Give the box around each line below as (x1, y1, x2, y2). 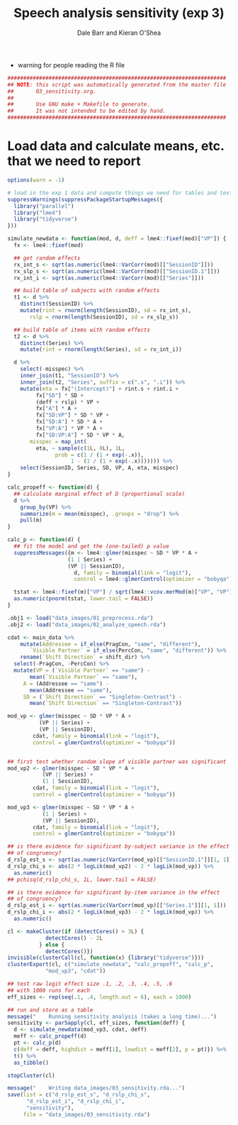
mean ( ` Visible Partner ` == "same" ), (29, 673, 138, 680)
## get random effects (13, 254, 81, 262)
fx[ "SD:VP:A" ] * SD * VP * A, (35, 431, 125, 438)
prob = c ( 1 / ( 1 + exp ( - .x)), (55, 451, 144, 458)
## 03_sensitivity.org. (7, 87, 97, 95)
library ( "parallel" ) (13, 202, 74, 210)
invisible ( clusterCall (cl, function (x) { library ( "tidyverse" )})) (7, 954, 204, 962)
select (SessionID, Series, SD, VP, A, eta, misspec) (20, 465, 179, 472)
